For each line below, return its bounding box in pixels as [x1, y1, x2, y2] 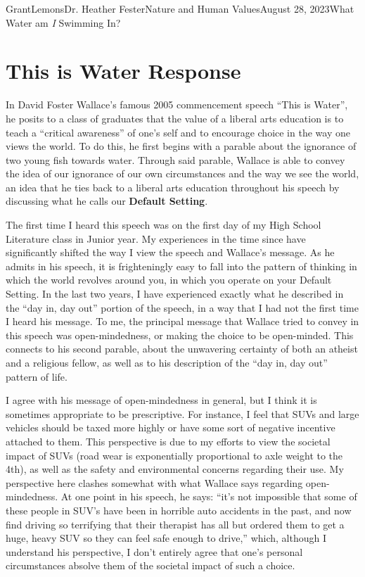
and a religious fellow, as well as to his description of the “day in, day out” [6, 355, 328, 369]
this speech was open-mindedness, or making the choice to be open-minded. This [6, 327, 354, 342]
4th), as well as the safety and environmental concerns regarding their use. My [6, 462, 344, 476]
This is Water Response [6, 56, 241, 85]
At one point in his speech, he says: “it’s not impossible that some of [60, 489, 357, 504]
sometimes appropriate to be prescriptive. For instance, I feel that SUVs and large [6, 406, 359, 421]
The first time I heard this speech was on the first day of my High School [6, 217, 321, 232]
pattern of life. [6, 369, 68, 383]
